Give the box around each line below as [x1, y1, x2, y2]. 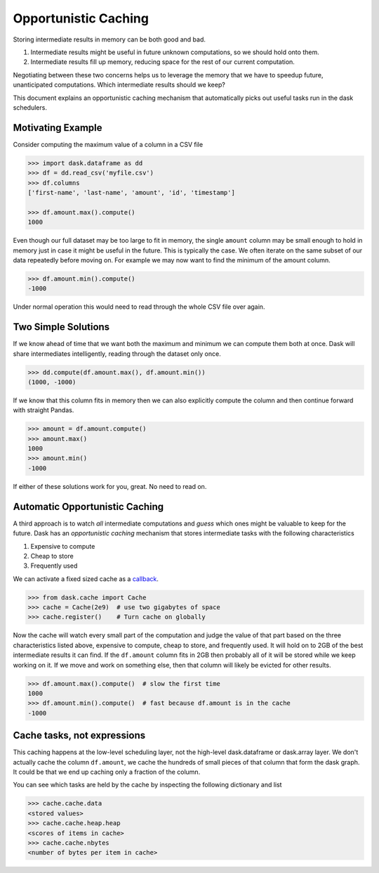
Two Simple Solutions [13, 321, 110, 333]
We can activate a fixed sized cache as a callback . [13, 574, 159, 583]
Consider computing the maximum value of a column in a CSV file [13, 140, 204, 148]
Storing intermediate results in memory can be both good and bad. [13, 35, 206, 44]
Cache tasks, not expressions [13, 729, 146, 741]
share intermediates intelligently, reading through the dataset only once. [13, 349, 221, 358]
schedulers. [13, 103, 47, 112]
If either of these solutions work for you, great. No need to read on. [13, 482, 207, 490]
